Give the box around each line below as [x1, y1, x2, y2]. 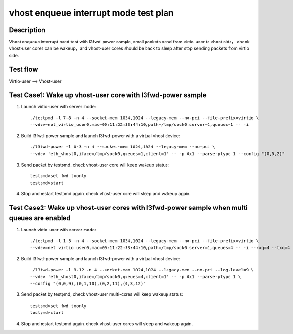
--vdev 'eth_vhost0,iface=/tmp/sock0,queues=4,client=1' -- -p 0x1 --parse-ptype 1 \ [30, 274, 241, 279]
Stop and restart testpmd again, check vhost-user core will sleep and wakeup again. [21, 191, 191, 197]
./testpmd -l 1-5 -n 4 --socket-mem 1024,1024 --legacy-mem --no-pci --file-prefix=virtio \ [30, 238, 259, 244]
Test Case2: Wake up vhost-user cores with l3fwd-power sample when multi [9, 203, 248, 212]
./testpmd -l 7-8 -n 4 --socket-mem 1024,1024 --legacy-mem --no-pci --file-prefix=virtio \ [30, 115, 259, 121]
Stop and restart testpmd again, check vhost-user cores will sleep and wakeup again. [21, 320, 193, 327]
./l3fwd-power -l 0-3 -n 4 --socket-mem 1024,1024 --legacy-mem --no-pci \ [30, 144, 215, 150]
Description [9, 26, 46, 34]
